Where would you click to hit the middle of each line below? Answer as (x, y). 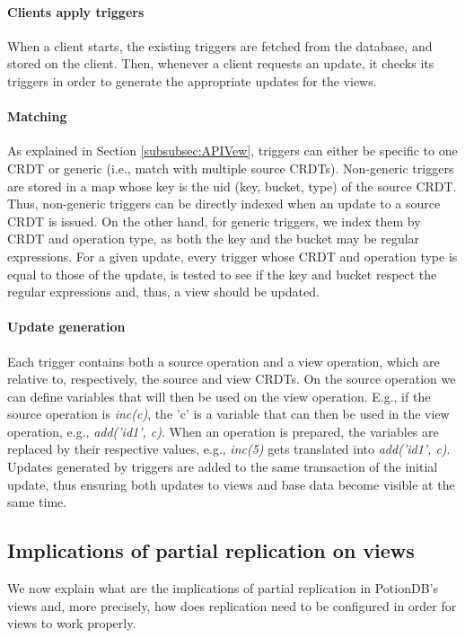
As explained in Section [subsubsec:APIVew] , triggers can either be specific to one (232, 151)
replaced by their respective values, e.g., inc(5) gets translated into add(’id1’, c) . (229, 449)
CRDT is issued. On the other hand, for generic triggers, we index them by (214, 221)
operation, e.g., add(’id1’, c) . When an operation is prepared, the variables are (223, 431)
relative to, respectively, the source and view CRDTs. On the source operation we (232, 379)
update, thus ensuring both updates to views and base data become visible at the (231, 484)
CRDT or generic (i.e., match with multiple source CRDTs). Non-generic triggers (231, 168)
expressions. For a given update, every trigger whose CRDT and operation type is (232, 256)
